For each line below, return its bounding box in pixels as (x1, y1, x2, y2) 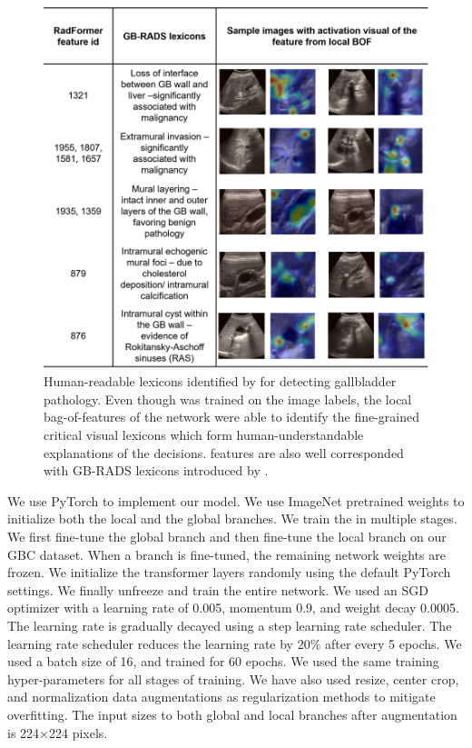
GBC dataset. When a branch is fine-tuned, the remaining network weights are (7, 544, 446, 563)
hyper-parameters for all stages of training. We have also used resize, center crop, (7, 669, 459, 688)
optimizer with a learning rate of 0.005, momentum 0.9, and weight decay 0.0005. (7, 598, 459, 617)
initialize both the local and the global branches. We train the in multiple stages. (7, 509, 457, 528)
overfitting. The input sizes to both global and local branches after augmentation (7, 704, 457, 723)
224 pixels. (48, 723, 108, 742)
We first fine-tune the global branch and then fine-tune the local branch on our (7, 527, 447, 545)
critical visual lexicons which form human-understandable (44, 425, 364, 444)
